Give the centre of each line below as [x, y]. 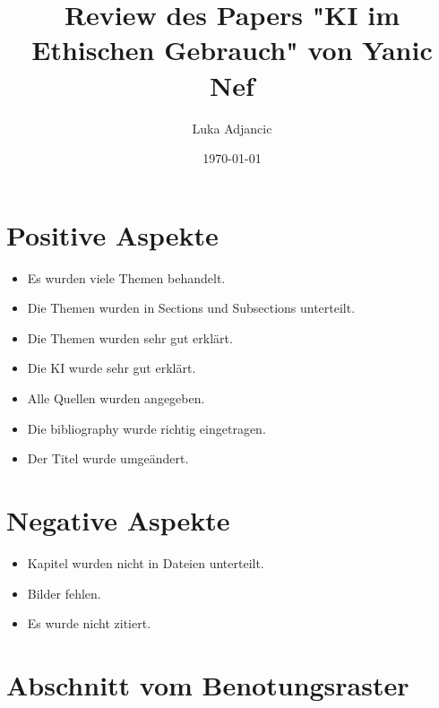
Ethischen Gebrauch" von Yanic [232, 50]
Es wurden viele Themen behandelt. [126, 277]
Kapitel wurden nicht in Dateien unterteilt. [146, 562]
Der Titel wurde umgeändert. [108, 458]
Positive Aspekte [112, 234]
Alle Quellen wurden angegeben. [116, 398]
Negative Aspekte [118, 519]
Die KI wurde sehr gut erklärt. [112, 368]
